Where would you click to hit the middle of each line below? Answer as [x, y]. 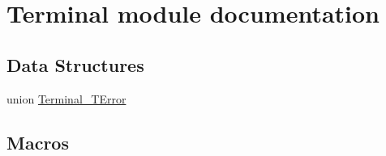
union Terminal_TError [66, 98]
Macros [38, 142]
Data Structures [75, 64]
